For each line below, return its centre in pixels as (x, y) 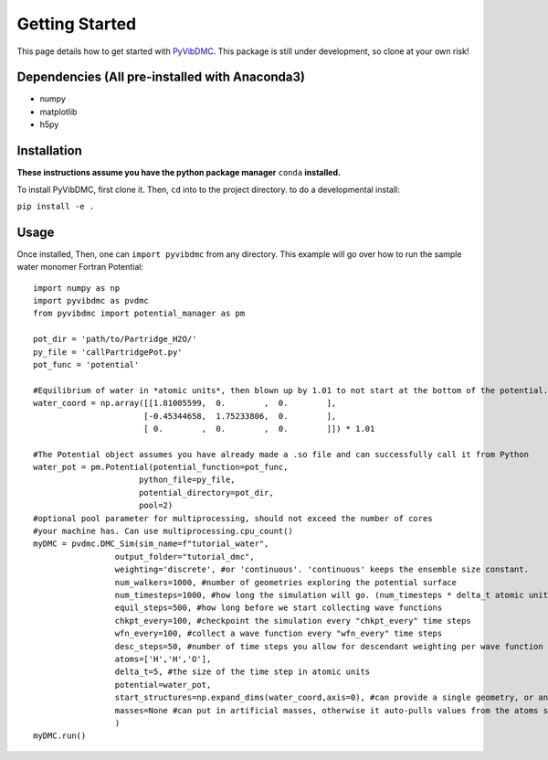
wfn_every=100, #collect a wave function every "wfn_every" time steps (279, 634)
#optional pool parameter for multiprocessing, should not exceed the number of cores (233, 518)
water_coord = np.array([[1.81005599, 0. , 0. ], (185, 403)
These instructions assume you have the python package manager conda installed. (179, 173)
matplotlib (58, 112)
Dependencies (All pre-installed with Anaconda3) (161, 77)
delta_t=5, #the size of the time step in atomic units (242, 672)
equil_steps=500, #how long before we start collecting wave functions (279, 608)
